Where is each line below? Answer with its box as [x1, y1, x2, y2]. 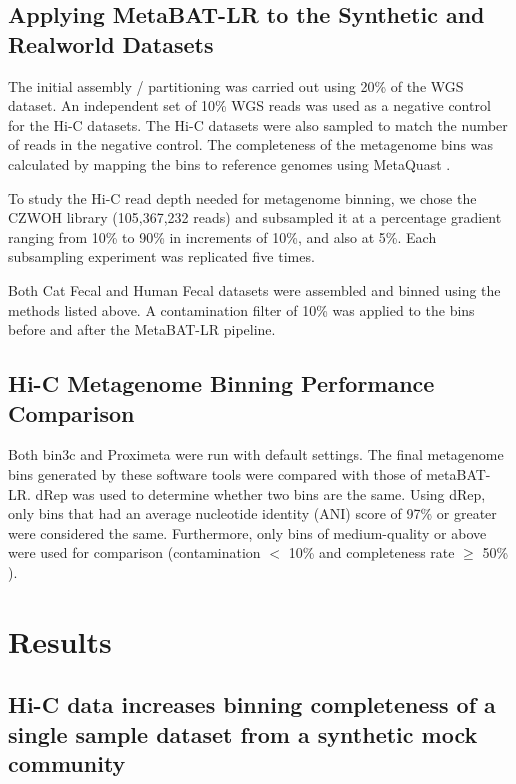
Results [8, 620, 112, 661]
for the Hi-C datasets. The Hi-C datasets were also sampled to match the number [8, 114, 508, 135]
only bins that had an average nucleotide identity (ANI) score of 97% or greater [8, 503, 497, 524]
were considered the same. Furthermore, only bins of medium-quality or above [8, 522, 487, 543]
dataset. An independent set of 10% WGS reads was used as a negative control [8, 95, 491, 116]
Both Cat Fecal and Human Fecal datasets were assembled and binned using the [8, 279, 501, 300]
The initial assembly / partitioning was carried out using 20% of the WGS [8, 75, 464, 96]
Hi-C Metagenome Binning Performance [8, 368, 435, 399]
